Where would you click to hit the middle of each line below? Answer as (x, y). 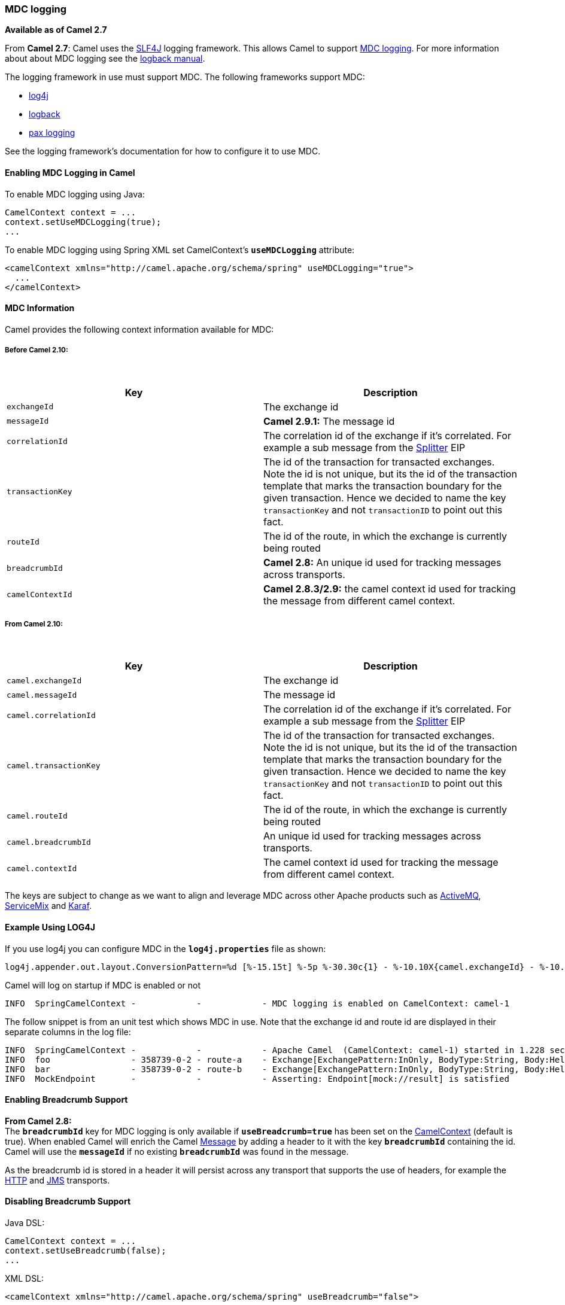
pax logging (52, 133)
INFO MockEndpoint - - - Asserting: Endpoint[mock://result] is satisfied (257, 1079)
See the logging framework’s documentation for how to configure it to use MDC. (163, 151)
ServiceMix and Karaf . (48, 906)
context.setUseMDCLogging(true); (83, 222)
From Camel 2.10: (34, 624)
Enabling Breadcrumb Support (66, 1100)
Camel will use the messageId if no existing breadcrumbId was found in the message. (177, 1151)
